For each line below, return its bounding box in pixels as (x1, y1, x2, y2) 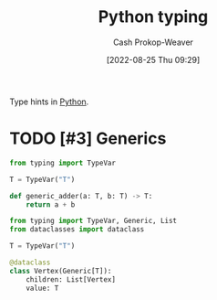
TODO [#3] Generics (9, 128, 167, 149)
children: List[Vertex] (26, 274, 117, 284)
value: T (26, 284, 59, 293)
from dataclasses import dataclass (9, 225, 145, 234)
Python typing (98, 6, 209, 27)
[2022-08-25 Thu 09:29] (106, 54, 201, 65)
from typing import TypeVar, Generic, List (9, 217, 178, 226)
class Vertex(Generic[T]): (9, 266, 112, 275)
